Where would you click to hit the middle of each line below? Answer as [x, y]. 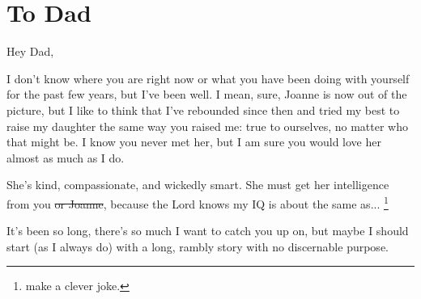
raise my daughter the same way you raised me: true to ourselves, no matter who [207, 126]
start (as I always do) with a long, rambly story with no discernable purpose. [198, 246]
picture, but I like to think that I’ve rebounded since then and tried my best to [203, 109]
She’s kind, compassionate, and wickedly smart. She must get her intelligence [198, 185]
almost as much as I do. [66, 157]
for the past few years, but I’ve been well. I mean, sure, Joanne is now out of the [207, 94]
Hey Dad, [30, 51]
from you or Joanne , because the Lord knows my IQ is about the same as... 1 [198, 202]
